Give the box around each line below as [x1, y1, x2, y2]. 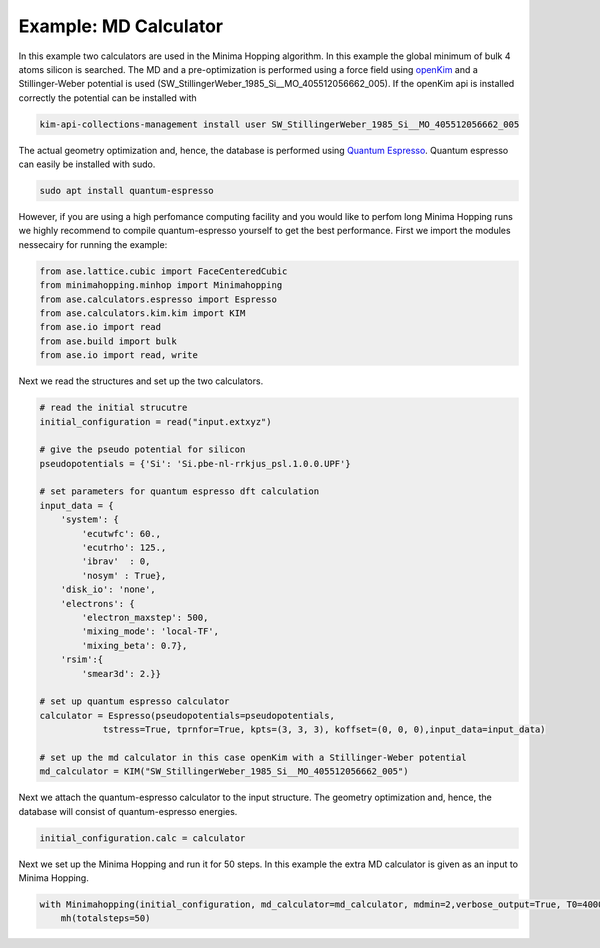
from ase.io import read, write [39, 350, 199, 361]
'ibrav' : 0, [81, 556, 151, 567]
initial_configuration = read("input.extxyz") [39, 416, 272, 427]
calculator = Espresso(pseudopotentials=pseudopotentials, [39, 710, 335, 721]
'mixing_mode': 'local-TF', [81, 626, 220, 637]
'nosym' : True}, [81, 570, 167, 581]
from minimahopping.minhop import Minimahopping [39, 280, 283, 291]
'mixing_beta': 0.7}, [81, 640, 188, 651]
